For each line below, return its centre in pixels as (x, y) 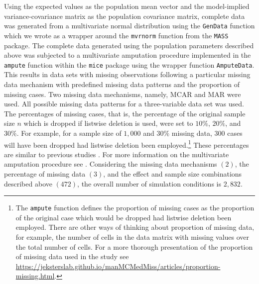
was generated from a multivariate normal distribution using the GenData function (129, 26)
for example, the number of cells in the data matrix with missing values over (132, 237)
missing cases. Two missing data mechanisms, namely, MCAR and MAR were (123, 94)
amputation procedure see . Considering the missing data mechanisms (111, 164)
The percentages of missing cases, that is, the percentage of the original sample (125, 113)
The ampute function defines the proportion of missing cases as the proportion (135, 208)
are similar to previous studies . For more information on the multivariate (117, 154)
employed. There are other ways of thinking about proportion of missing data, (135, 227)
